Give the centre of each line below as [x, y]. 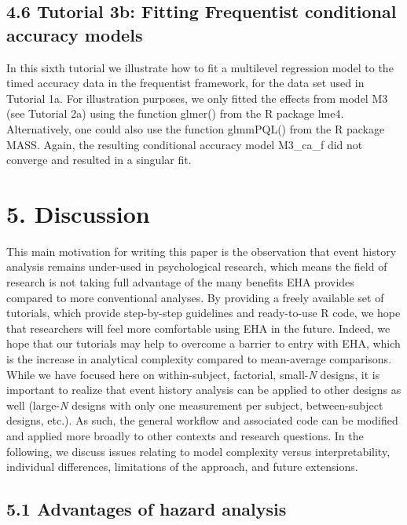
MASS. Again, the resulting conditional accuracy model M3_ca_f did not [185, 144]
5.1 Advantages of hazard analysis [147, 509]
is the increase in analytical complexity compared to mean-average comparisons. [199, 359]
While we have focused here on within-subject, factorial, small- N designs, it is [193, 374]
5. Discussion [78, 213]
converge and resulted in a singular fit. [99, 160]
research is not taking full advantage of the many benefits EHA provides [180, 282]
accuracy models [75, 34]
